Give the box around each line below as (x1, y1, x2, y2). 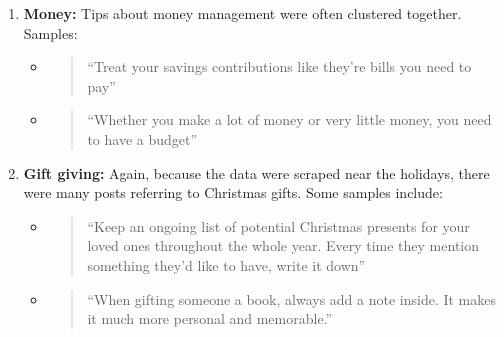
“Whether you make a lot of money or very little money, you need (87, 109, 492, 130)
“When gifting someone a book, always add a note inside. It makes (87, 288, 497, 309)
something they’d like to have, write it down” (87, 254, 366, 275)
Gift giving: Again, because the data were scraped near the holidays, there (23, 162, 490, 183)
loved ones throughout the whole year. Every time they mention (87, 235, 479, 256)
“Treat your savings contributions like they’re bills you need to (87, 56, 472, 77)
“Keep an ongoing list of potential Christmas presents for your (87, 215, 470, 236)
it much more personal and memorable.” (87, 308, 333, 329)
